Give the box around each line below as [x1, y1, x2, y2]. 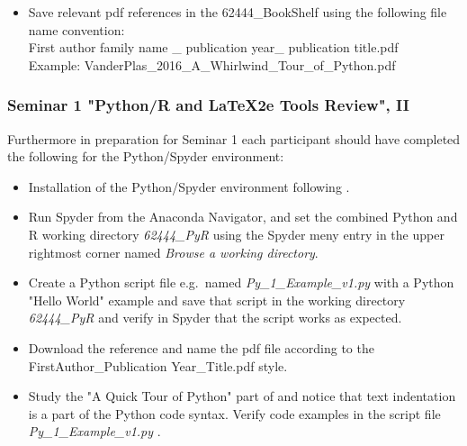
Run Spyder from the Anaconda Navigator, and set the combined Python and [28, 207, 458, 226]
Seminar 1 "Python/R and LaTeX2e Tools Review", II [7, 94, 409, 116]
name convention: [28, 20, 125, 39]
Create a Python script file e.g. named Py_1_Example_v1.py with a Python [28, 273, 454, 292]
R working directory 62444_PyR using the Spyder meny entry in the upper [28, 224, 445, 243]
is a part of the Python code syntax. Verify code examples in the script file [28, 404, 441, 423]
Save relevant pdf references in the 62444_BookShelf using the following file [28, 3, 447, 21]
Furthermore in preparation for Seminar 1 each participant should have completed [7, 129, 461, 148]
